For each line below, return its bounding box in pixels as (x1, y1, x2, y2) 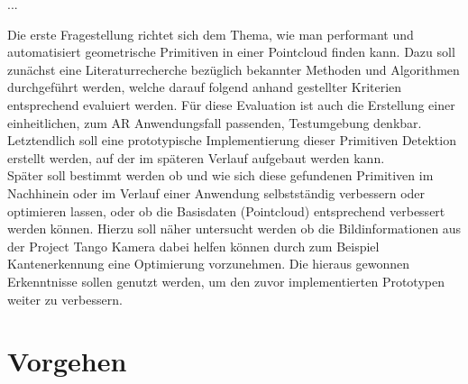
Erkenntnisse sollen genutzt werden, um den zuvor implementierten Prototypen (7, 271, 445, 290)
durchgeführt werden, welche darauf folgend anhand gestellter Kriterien (7, 78, 402, 96)
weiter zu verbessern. (7, 289, 123, 308)
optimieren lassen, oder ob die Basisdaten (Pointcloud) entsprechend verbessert (7, 201, 445, 220)
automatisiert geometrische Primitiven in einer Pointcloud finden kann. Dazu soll (7, 42, 455, 61)
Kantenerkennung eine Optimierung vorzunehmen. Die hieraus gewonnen (7, 254, 410, 273)
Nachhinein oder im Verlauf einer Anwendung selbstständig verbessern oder (7, 183, 426, 202)
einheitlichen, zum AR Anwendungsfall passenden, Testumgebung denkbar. (7, 113, 422, 132)
